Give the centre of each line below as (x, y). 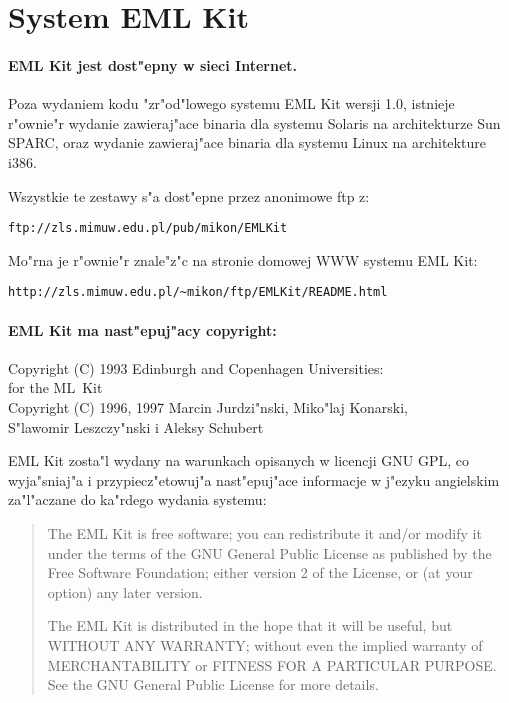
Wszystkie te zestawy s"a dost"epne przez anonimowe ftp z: (189, 195)
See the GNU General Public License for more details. (213, 684)
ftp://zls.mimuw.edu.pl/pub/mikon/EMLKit (148, 228)
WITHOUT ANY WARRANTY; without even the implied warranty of (265, 644)
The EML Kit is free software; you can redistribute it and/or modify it (264, 533)
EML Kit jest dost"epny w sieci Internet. (153, 64)
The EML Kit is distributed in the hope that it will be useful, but (250, 625)
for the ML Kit (55, 387)
